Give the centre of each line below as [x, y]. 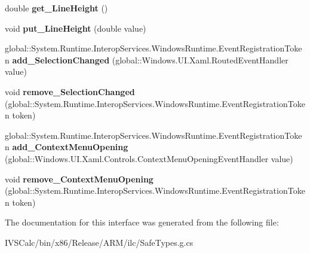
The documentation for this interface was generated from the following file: [142, 222]
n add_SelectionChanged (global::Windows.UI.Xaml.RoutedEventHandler [147, 60]
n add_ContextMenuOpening [67, 147]
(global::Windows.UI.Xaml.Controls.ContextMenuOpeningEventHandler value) [149, 158]
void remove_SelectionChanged [70, 91]
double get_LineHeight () [56, 8]
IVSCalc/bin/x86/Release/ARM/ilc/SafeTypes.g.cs [99, 242]
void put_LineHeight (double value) [76, 28]
